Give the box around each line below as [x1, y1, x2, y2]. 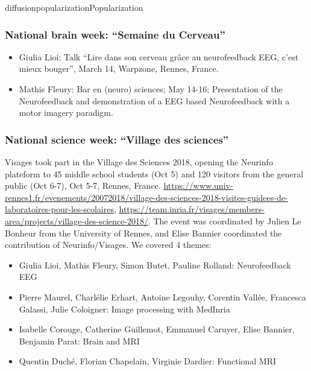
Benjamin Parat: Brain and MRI [19, 334, 140, 347]
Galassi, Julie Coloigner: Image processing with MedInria [19, 302, 230, 315]
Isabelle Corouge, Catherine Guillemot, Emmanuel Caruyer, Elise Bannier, [19, 323, 295, 335]
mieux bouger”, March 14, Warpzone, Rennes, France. [19, 62, 219, 75]
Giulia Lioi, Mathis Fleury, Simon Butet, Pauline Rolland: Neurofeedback [19, 258, 291, 271]
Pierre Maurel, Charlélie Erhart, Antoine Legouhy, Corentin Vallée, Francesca [19, 290, 306, 303]
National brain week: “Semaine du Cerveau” [5, 27, 225, 42]
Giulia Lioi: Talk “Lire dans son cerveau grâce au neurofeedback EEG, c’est [19, 50, 299, 63]
